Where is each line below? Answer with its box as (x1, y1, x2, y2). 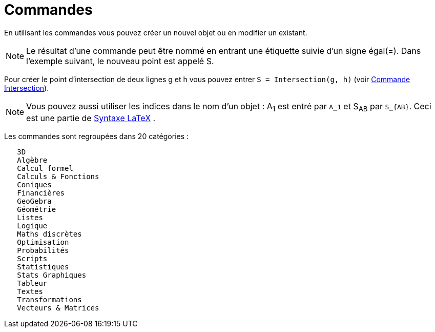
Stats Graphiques (17, 270, 87, 279)
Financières (17, 188, 65, 197)
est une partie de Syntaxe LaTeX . (26, 112, 156, 123)
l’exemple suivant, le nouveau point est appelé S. (26, 55, 214, 66)
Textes (17, 287, 43, 296)
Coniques (17, 180, 52, 189)
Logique (17, 221, 48, 230)
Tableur (17, 279, 48, 287)
